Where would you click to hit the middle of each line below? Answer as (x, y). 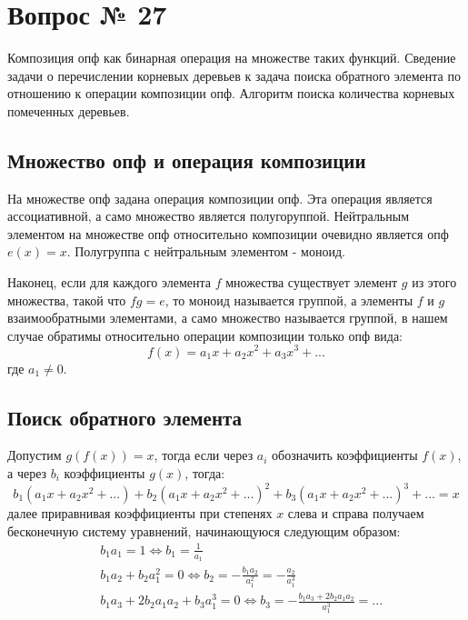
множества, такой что (67, 300)
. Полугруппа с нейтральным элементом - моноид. (206, 251)
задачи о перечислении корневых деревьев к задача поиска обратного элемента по (234, 75)
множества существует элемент (312, 282)
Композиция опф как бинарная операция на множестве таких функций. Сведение (232, 58)
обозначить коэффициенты (345, 455)
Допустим (35, 455)
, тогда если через (204, 455)
